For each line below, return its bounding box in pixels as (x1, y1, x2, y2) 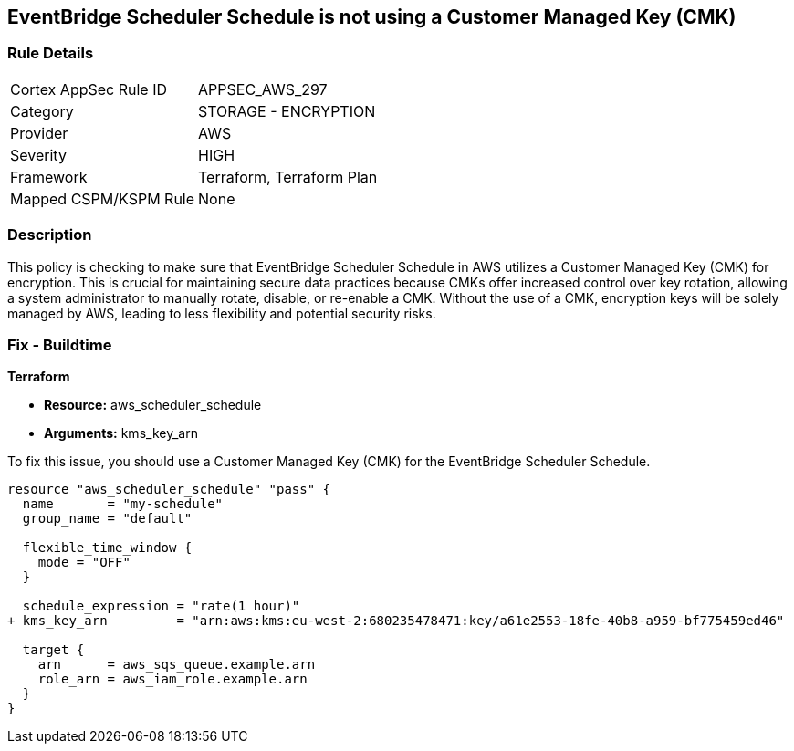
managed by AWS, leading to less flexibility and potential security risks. (7, 305, 436, 321)
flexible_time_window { (22, 540, 193, 556)
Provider (10, 123, 68, 142)
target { (22, 642, 85, 658)
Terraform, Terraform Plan (198, 167, 378, 186)
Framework (10, 167, 88, 186)
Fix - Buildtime (7, 335, 112, 354)
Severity (10, 145, 67, 164)
